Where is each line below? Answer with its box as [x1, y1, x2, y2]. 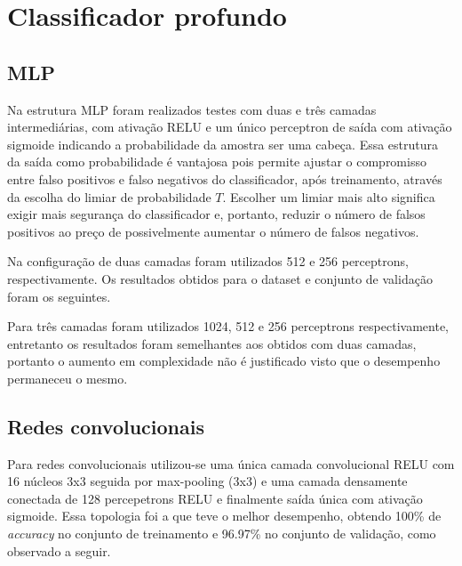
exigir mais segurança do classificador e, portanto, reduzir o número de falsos [7, 205, 426, 223]
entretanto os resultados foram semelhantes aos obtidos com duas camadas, [7, 334, 417, 352]
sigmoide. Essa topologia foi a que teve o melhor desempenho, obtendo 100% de [7, 506, 442, 525]
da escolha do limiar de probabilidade [7, 187, 211, 206]
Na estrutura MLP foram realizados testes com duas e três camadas [7, 100, 377, 118]
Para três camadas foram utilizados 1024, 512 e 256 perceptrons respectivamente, [7, 317, 449, 336]
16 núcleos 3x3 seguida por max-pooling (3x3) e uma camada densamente [7, 472, 408, 490]
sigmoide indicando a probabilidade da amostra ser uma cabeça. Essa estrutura [7, 134, 439, 153]
